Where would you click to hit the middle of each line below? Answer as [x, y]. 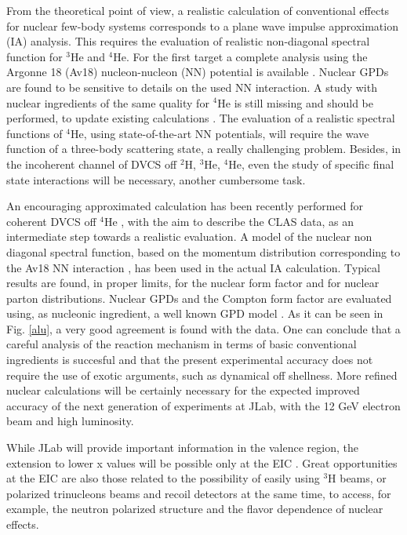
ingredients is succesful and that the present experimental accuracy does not [190, 360]
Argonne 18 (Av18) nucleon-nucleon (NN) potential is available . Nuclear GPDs [198, 72]
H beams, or [357, 478]
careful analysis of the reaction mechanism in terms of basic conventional [182, 344]
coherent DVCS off [51, 221]
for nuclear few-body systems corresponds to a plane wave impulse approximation [202, 25]
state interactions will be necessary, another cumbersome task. [156, 179]
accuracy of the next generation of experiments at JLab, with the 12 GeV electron [203, 405]
